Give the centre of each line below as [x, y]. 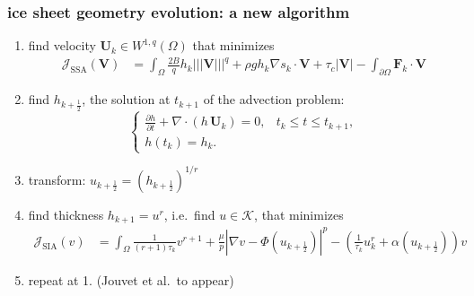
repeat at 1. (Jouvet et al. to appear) [131, 279]
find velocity [62, 45]
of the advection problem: [274, 99]
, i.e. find [189, 214]
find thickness [66, 214]
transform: [57, 179]
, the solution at [126, 99]
